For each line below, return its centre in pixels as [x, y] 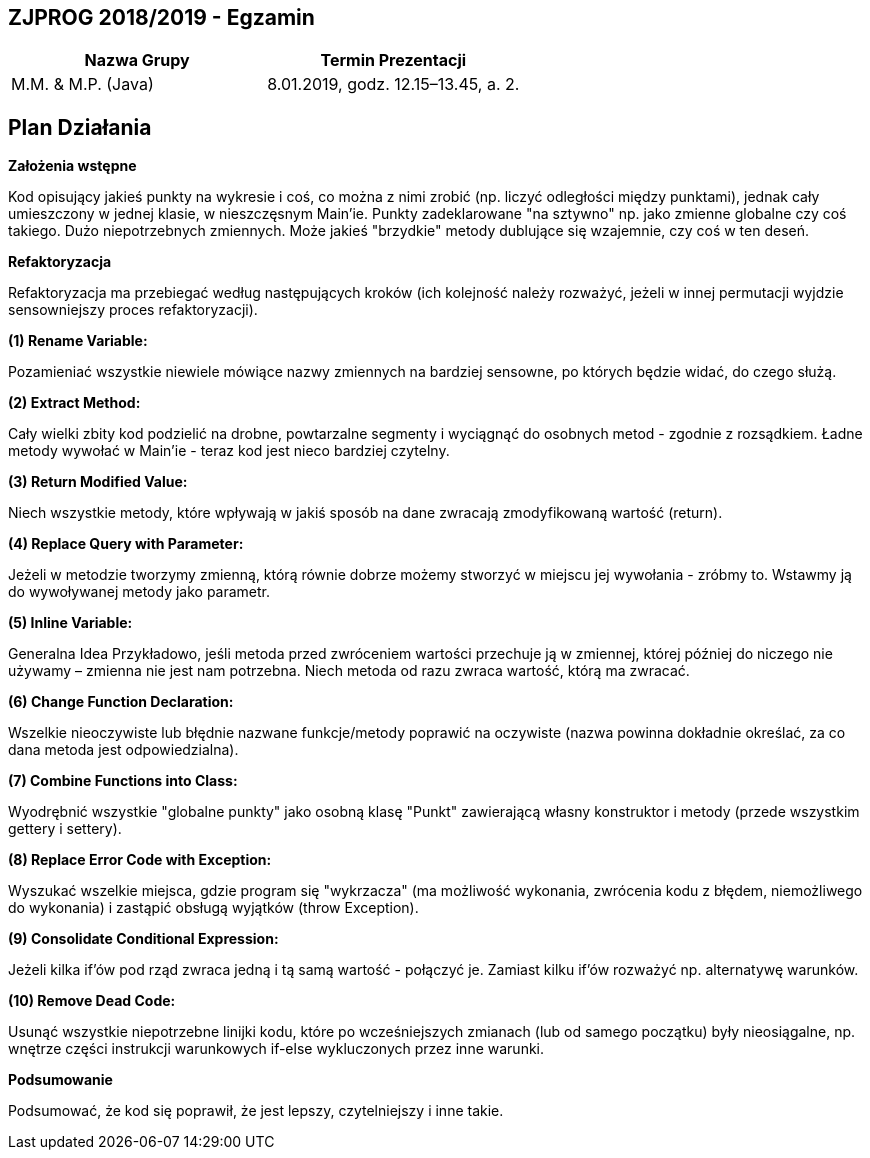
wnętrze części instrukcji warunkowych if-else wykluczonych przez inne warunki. [276, 1049]
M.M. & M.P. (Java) [82, 84]
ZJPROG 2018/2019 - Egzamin [161, 17]
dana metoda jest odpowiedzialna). [123, 750]
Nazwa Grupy [137, 60]
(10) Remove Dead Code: [92, 1001]
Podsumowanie [60, 1080]
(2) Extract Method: [74, 403]
